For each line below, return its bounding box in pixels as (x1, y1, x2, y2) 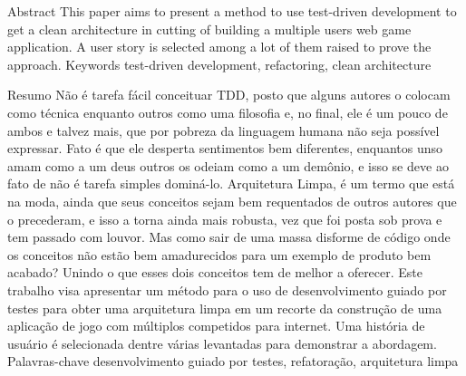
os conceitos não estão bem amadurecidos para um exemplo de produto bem (7, 245, 432, 264)
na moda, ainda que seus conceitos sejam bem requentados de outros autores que (7, 191, 457, 210)
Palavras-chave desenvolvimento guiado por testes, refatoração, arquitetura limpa (7, 352, 459, 371)
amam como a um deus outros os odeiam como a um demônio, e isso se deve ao (7, 156, 449, 175)
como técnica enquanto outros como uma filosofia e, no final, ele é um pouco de (7, 102, 448, 121)
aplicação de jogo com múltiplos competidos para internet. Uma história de (7, 316, 425, 335)
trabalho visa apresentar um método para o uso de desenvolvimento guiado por (7, 280, 447, 299)
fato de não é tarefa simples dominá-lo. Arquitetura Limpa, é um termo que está (7, 174, 455, 193)
